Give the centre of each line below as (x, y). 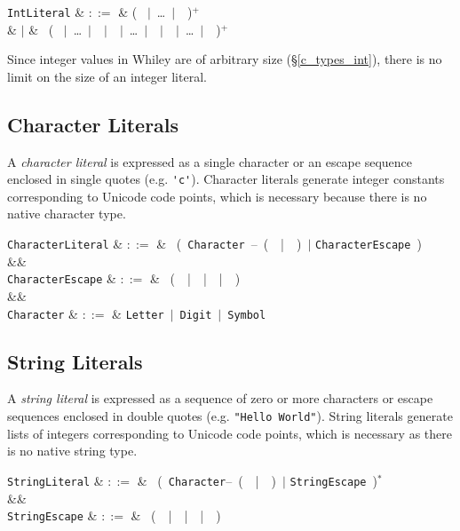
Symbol (247, 315)
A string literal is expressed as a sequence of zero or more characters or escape (220, 398)
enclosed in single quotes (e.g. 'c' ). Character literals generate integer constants (226, 179)
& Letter (138, 313)
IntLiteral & (46, 12)
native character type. (67, 214)
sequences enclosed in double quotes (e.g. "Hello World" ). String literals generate (230, 416)
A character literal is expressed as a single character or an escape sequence (210, 161)
